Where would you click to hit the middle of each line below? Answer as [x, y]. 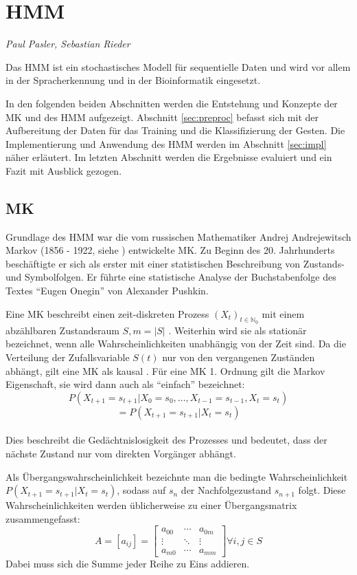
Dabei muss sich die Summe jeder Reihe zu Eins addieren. [128, 564]
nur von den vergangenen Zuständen [239, 357]
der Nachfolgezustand [226, 490]
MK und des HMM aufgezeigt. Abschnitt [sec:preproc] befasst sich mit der [162, 117]
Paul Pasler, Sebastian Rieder [68, 44]
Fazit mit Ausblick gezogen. [64, 170]
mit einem [283, 313]
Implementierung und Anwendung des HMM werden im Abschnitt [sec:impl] [166, 143]
